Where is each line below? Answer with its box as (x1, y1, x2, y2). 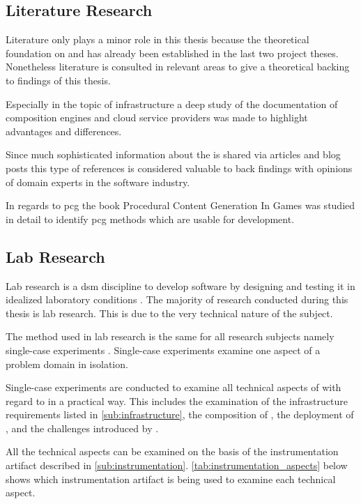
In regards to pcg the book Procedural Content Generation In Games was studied (6, 198, 355, 213)
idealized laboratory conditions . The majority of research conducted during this (6, 292, 348, 307)
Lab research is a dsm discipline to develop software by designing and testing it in (6, 278, 355, 293)
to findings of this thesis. (6, 72, 111, 87)
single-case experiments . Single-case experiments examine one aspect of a (6, 342, 321, 357)
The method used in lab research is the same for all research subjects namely (6, 329, 335, 344)
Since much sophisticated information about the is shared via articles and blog (6, 147, 341, 162)
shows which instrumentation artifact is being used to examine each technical (6, 471, 336, 486)
